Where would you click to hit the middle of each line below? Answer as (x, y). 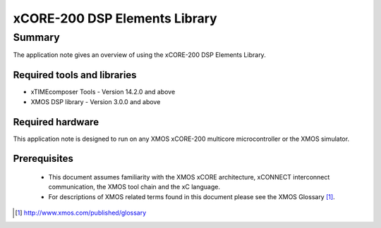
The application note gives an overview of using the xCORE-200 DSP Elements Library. (139, 55)
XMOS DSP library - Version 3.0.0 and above (96, 101)
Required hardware (56, 122)
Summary (36, 37)
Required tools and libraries (75, 75)
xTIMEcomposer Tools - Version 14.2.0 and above (103, 92)
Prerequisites (43, 159)
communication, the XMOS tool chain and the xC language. (134, 187)
